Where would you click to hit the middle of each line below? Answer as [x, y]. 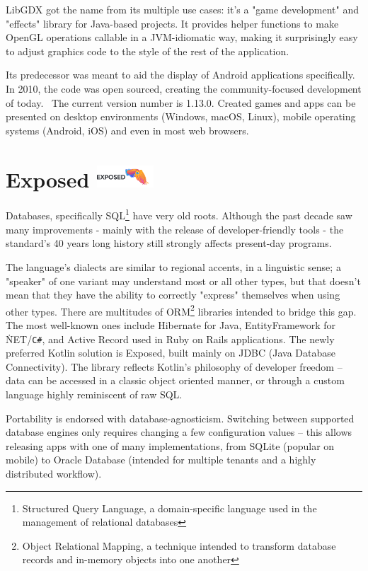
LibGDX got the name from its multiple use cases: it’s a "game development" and [182, 9]
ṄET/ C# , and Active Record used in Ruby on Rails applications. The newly [170, 339]
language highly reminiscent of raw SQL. [94, 394]
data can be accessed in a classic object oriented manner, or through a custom [175, 380]
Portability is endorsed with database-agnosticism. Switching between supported [180, 418]
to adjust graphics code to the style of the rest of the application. [148, 51]
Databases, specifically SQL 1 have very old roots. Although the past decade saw [179, 214]
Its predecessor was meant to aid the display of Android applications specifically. [180, 75]
